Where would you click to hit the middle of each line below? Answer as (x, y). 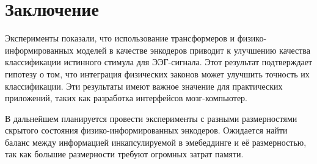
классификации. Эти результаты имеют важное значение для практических (144, 86)
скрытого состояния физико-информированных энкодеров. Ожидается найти (146, 130)
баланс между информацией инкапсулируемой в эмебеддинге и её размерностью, (156, 142)
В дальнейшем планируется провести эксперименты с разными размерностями (151, 118)
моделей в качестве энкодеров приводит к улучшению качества (193, 50)
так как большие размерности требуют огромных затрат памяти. (124, 154)
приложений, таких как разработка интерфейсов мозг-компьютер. (126, 98)
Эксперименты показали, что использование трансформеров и (120, 38)
